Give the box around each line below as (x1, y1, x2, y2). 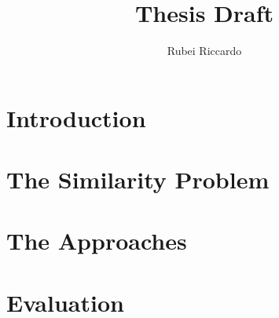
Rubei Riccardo (167, 42, 242, 59)
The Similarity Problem (6, 163, 270, 196)
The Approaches (6, 225, 187, 257)
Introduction (6, 101, 146, 133)
